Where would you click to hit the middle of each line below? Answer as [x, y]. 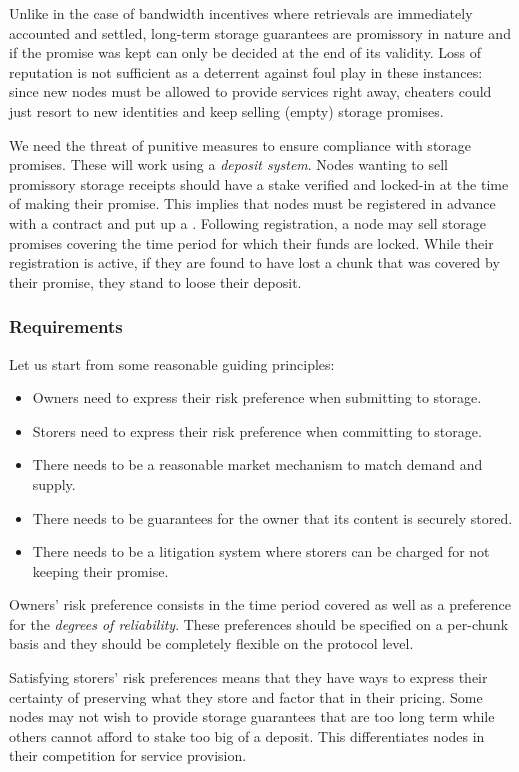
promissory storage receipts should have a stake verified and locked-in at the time [259, 183]
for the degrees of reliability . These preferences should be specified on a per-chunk [259, 623]
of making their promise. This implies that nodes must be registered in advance [252, 203]
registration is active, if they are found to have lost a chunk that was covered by [254, 262]
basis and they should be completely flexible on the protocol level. [211, 643]
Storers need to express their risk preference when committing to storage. [257, 430]
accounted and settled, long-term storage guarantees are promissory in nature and [260, 32]
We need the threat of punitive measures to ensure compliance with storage [240, 144]
